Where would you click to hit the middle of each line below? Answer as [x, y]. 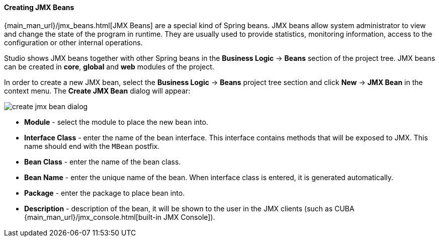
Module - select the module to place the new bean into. [116, 122]
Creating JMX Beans [39, 7]
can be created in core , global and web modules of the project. [109, 66]
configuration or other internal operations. [73, 42]
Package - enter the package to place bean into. [105, 193]
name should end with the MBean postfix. [92, 146]
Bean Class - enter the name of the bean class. [103, 162]
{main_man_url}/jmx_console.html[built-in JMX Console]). [120, 217]
